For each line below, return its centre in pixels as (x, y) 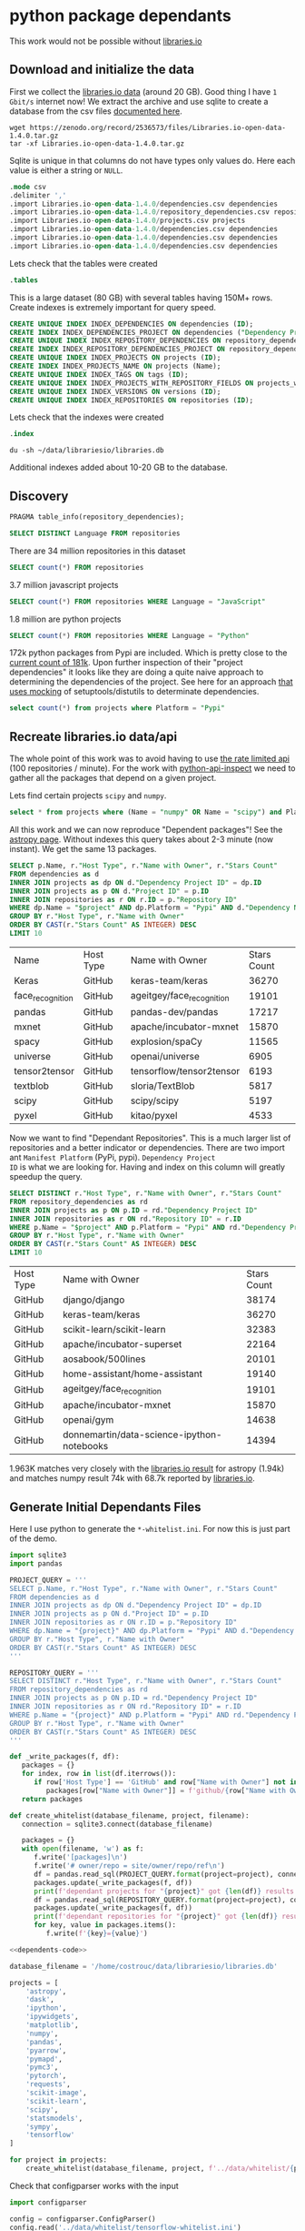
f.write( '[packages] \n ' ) (80, 1858)
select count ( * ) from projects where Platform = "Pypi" (117, 708)
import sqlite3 (38, 1556)
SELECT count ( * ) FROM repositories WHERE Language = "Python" (129, 635)
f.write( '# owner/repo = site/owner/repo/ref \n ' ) (129, 1866)
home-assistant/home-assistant (132, 1374)
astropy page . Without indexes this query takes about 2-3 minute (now (142, 839)
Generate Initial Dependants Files (105, 1507)
